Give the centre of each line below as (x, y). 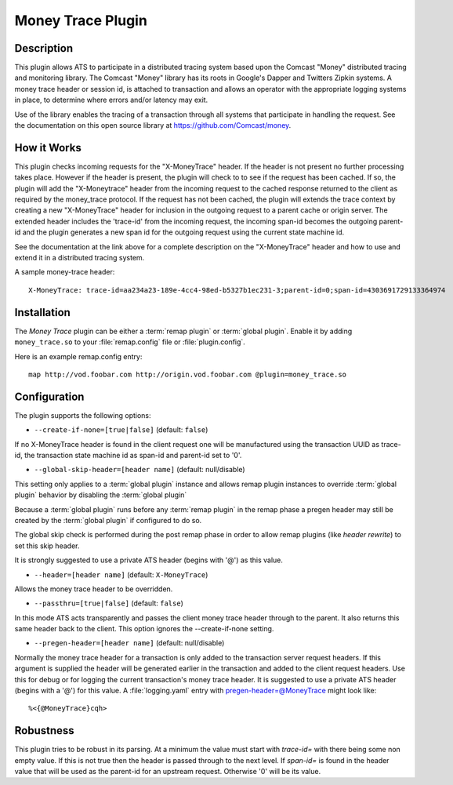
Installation (42, 313)
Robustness (44, 730)
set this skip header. (47, 546)
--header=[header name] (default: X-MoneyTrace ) (121, 574)
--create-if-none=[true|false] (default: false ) (121, 430)
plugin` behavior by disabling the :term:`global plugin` (101, 495)
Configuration (49, 396)
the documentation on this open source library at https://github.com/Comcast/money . (153, 125)
